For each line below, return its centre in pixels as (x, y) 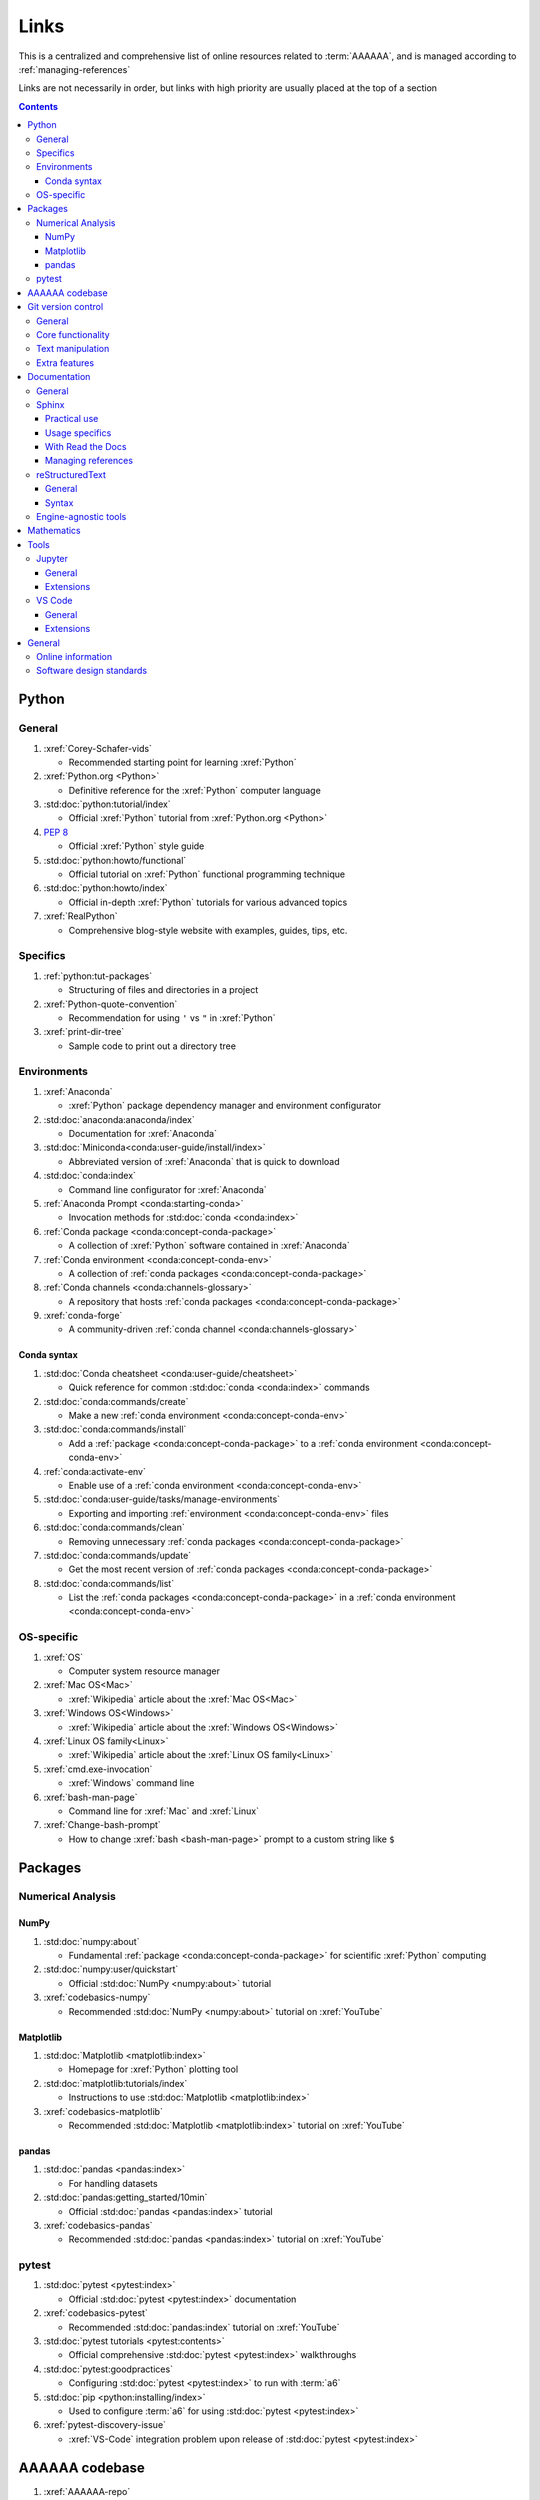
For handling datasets (113, 2183)
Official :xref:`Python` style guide (136, 846)
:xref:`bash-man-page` (90, 1797)
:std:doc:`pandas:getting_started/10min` (125, 2197)
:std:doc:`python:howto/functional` (115, 860)
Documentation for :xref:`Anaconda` (142, 1133)
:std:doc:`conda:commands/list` (109, 1583)
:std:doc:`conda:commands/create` (116, 1401)
